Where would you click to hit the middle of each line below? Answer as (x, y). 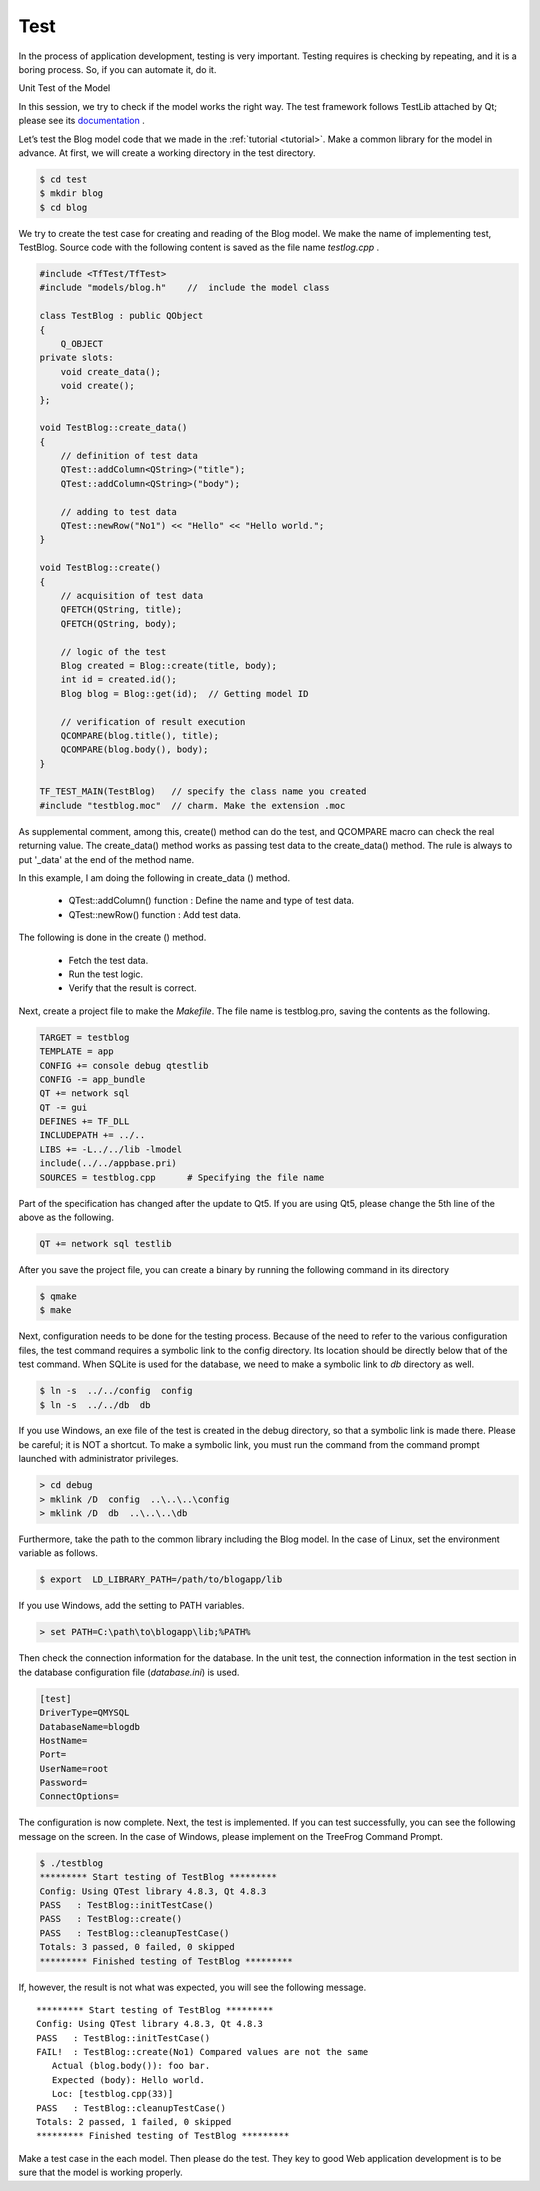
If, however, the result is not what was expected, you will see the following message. (192, 1987)
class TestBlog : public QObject (121, 316)
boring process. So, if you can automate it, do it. (117, 69)
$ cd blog (63, 207)
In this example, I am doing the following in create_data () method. (154, 878)
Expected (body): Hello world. (128, 2079)
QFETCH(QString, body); (118, 623)
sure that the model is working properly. (101, 2172)
